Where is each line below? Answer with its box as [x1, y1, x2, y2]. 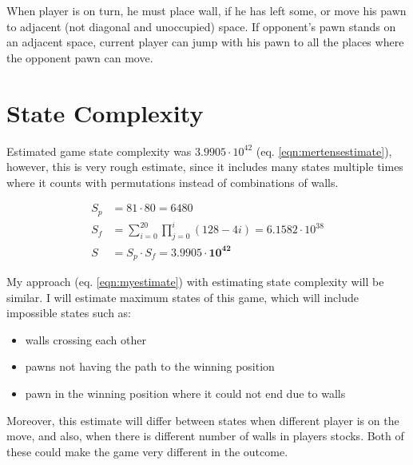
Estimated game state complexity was [6, 142, 192, 159]
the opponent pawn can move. [6, 49, 153, 66]
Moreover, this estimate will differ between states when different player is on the [6, 411, 399, 428]
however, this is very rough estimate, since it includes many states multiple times [6, 158, 403, 175]
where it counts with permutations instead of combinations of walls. [6, 173, 339, 190]
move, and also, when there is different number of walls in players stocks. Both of [6, 427, 404, 444]
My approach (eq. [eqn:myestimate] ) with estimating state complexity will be [6, 273, 384, 290]
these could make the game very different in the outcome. [6, 443, 288, 459]
